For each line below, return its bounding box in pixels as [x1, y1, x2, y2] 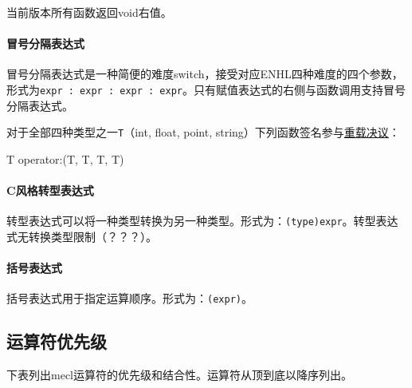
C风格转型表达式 [6, 182, 94, 199]
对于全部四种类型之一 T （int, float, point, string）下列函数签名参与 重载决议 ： [6, 124, 400, 141]
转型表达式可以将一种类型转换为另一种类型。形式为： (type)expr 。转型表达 [6, 212, 398, 229]
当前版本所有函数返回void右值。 [6, 4, 172, 20]
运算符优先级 [6, 329, 107, 354]
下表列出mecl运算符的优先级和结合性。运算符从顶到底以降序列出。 [6, 366, 352, 383]
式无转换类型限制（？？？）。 [6, 228, 157, 244]
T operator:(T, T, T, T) [6, 150, 124, 167]
